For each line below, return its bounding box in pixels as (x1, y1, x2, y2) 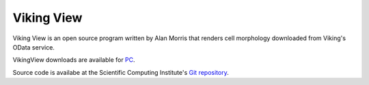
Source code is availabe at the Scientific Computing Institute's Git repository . (12, 68, 229, 76)
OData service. (12, 43, 55, 51)
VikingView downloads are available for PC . (12, 56, 136, 64)
